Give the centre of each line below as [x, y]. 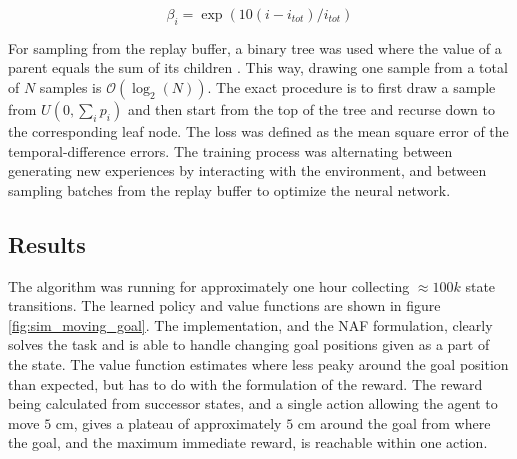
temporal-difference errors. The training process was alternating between [230, 150]
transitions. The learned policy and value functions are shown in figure [224, 305]
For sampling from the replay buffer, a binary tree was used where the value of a [255, 47]
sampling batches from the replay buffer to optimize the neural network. [229, 189]
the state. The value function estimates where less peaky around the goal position [258, 363]
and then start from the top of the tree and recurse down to [311, 108]
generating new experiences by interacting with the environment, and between [247, 170]
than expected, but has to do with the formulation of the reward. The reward [245, 383]
